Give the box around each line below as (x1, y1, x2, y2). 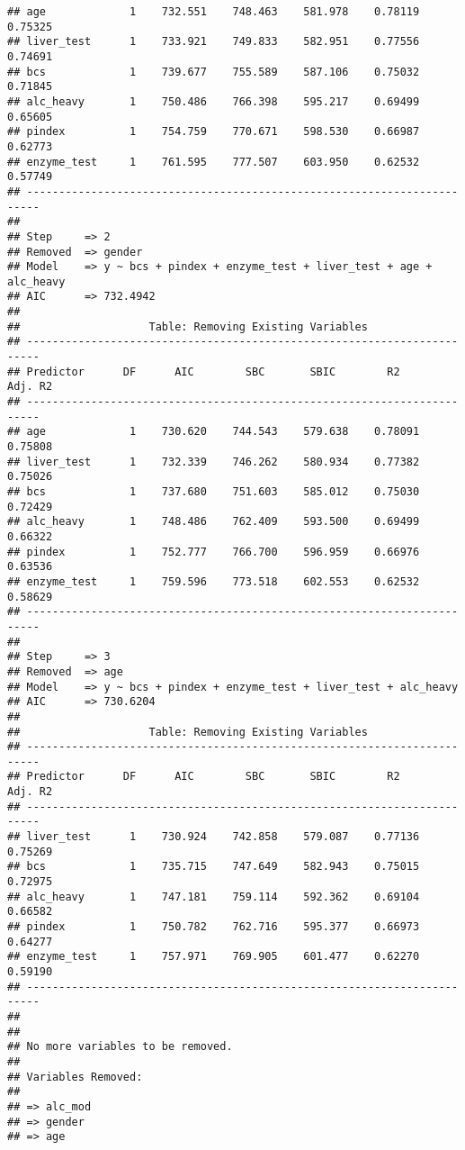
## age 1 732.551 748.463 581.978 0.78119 (7, 5, 420, 18)
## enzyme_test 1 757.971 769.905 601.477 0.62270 (7, 950, 420, 964)
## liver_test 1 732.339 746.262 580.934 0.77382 (7, 455, 420, 468)
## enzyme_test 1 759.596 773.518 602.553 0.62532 (7, 575, 420, 588)
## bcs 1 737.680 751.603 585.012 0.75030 (7, 485, 420, 498)
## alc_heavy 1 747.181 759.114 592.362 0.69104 (7, 890, 420, 903)
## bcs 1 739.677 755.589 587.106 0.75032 (7, 65, 420, 78)
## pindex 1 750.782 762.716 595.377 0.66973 (7, 920, 420, 934)
